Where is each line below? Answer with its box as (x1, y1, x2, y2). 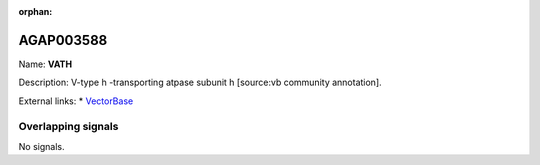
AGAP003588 (18, 31, 108, 49)
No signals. (18, 140, 65, 152)
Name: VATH (18, 58, 73, 70)
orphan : (18, 6, 53, 17)
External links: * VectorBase (18, 95, 134, 107)
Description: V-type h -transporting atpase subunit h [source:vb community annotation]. (18, 76, 382, 89)
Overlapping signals (18, 120, 119, 134)
